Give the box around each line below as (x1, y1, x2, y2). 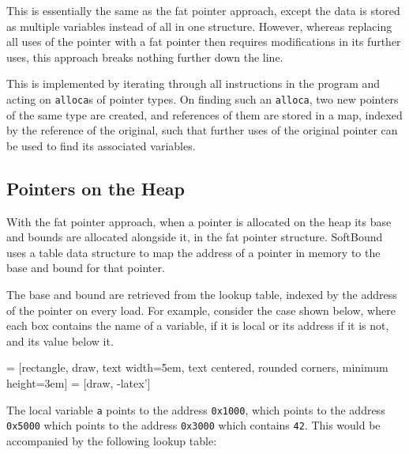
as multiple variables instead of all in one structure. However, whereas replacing (6, 17, 392, 34)
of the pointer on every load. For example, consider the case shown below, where (6, 301, 396, 318)
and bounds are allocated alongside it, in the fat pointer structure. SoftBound (6, 229, 383, 245)
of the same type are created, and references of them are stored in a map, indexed (6, 106, 403, 123)
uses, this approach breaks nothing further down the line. (6, 48, 283, 65)
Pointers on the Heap (6, 176, 185, 200)
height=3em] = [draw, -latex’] (6, 374, 151, 391)
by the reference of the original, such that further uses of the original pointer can (6, 122, 398, 138)
